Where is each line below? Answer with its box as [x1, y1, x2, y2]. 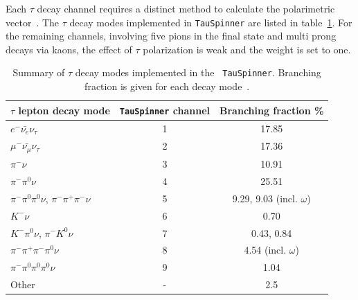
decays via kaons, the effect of [6, 42, 132, 56]
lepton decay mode [18, 103, 110, 117]
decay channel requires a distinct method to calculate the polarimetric [37, 1, 335, 15]
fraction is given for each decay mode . [84, 79, 250, 94]
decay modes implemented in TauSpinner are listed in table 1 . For [69, 15, 352, 29]
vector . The [6, 15, 60, 29]
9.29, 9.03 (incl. [232, 191, 298, 205]
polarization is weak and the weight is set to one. [143, 42, 351, 56]
